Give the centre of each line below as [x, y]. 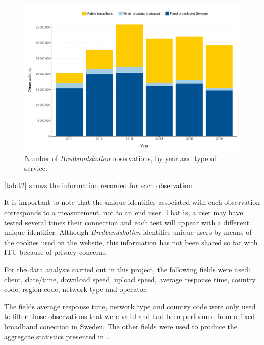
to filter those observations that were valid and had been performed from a [121, 316]
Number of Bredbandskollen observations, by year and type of [121, 158]
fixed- [248, 316]
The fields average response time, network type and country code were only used [130, 306]
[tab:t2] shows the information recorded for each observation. [99, 185]
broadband [21, 326]
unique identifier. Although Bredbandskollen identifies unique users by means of [128, 232]
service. [36, 168]
